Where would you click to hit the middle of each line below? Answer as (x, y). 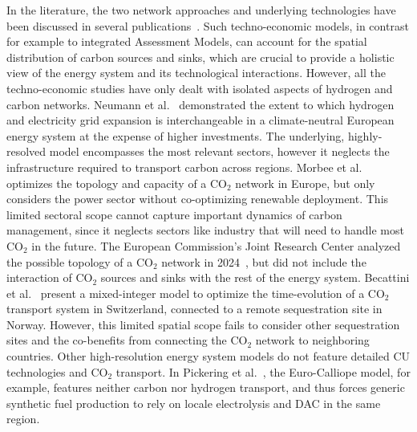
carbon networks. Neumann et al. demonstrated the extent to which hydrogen (200, 104)
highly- (365, 135)
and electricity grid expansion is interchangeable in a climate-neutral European (200, 120)
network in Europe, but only (305, 183)
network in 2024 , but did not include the (264, 261)
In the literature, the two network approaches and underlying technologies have (201, 10)
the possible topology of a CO (80, 261)
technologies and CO (57, 371)
